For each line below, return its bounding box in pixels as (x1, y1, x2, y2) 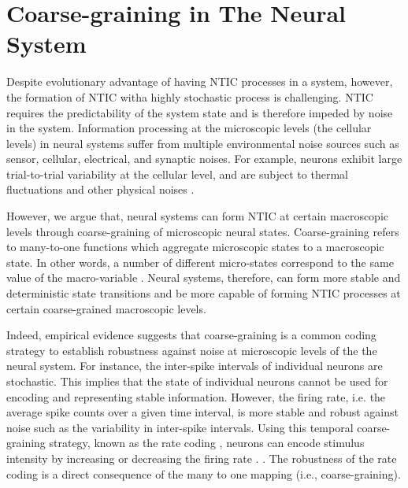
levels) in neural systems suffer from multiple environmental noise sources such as (6, 135, 399, 151)
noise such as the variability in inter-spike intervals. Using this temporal (6, 419, 354, 435)
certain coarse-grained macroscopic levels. (6, 300, 206, 316)
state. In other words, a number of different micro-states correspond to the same (6, 253, 394, 270)
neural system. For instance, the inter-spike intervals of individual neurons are (6, 357, 383, 374)
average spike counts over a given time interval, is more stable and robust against (6, 404, 399, 420)
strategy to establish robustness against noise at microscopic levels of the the (6, 342, 377, 358)
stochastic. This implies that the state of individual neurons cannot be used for (6, 373, 388, 389)
